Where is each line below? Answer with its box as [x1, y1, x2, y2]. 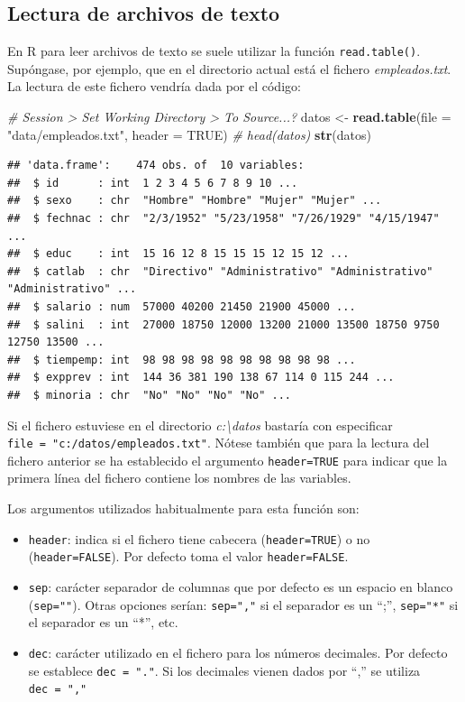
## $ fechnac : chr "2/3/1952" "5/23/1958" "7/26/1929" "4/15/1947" [7, 212, 440, 226]
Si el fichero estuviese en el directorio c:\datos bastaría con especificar [7, 415, 393, 434]
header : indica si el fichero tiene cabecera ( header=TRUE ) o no [28, 529, 370, 548]
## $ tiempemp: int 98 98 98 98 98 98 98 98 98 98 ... [7, 353, 356, 366]
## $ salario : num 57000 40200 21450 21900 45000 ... [7, 300, 356, 313]
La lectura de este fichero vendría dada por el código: [7, 77, 301, 96]
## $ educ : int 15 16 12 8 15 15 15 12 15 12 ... [7, 247, 350, 261]
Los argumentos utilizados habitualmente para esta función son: [7, 499, 360, 518]
